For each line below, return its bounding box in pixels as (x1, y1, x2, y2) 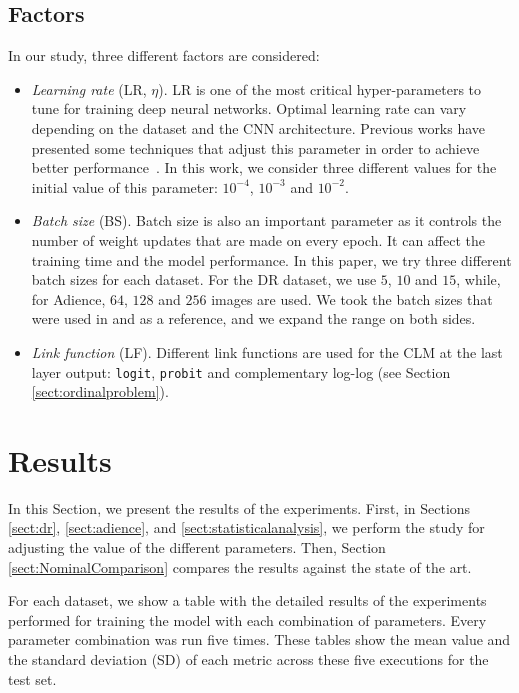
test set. (8, 668, 57, 689)
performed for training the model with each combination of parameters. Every (8, 609, 487, 630)
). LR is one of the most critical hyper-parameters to (158, 78, 482, 99)
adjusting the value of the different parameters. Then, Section (8, 537, 386, 558)
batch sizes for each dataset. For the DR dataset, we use (31, 269, 377, 290)
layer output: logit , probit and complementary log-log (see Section (31, 361, 451, 382)
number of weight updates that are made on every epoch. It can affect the (31, 229, 486, 250)
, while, (456, 269, 501, 290)
